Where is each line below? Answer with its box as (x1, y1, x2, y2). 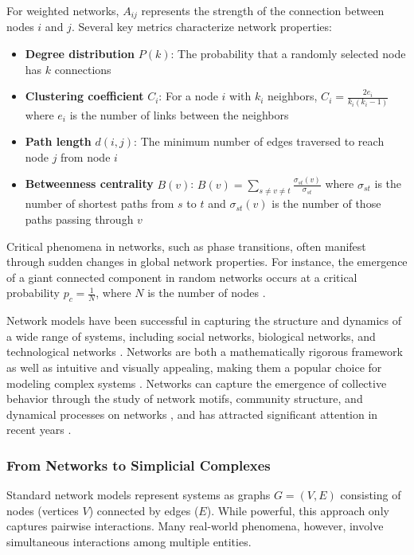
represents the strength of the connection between (141, 2, 385, 18)
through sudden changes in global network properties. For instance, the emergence (6, 253, 408, 270)
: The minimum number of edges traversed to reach (134, 133, 385, 150)
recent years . (6, 421, 72, 438)
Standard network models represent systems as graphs (6, 487, 271, 503)
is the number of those (271, 195, 381, 212)
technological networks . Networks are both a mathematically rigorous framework (6, 343, 403, 360)
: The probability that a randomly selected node (170, 45, 406, 62)
